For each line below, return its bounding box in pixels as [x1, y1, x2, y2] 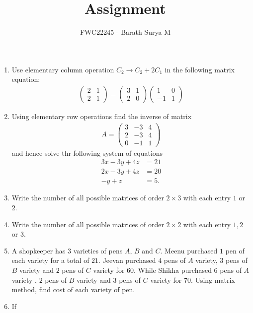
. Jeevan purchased [98, 255, 156, 265]
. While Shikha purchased [134, 264, 212, 275]
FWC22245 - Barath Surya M [80, 27, 171, 37]
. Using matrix [190, 274, 235, 285]
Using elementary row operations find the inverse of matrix [11, 111, 192, 121]
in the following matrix [165, 64, 235, 74]
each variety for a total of [11, 255, 89, 265]
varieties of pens [73, 245, 123, 255]
